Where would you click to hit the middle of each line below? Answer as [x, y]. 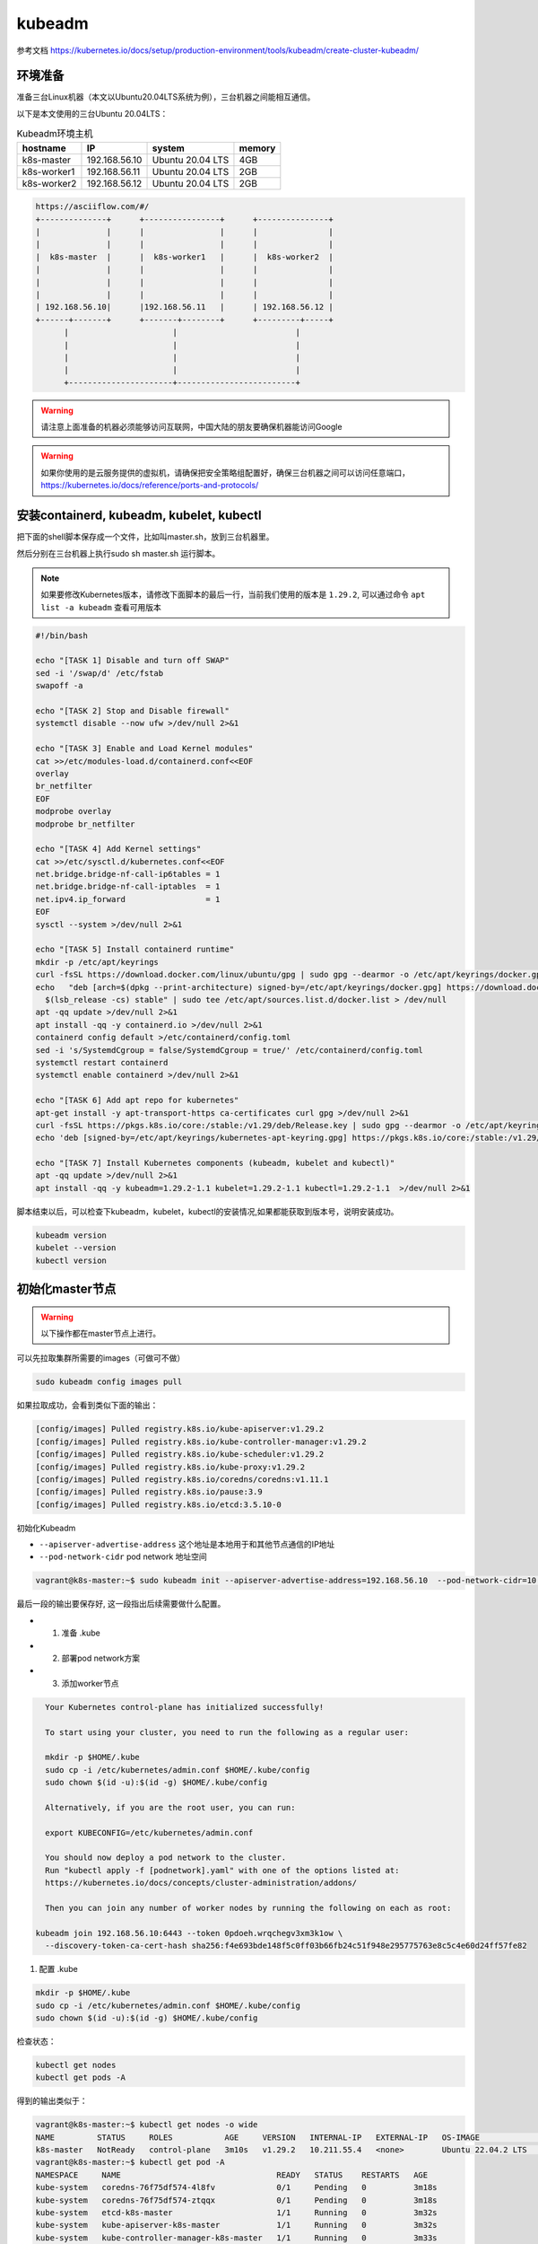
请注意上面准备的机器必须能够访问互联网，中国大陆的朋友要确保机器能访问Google [191, 427]
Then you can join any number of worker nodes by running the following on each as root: [248, 1908]
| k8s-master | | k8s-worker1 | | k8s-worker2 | [184, 257]
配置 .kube [58, 1969]
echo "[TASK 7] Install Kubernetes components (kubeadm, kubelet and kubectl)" [215, 1163]
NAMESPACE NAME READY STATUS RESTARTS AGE [232, 2175]
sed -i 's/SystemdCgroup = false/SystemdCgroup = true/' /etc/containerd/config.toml [229, 1050]
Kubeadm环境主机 [55, 134]
